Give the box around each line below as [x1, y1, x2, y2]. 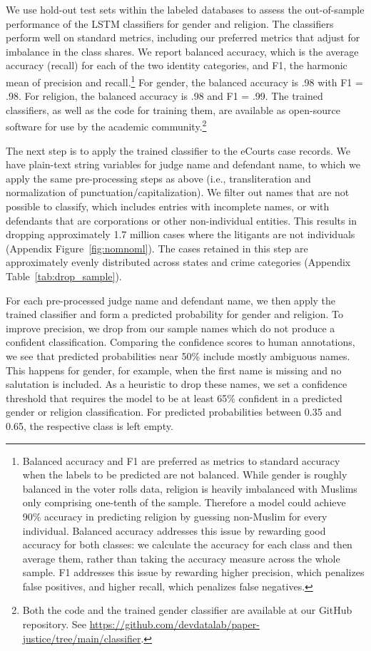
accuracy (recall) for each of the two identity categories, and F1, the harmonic [6, 58, 347, 73]
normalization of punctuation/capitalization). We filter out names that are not [6, 185, 350, 200]
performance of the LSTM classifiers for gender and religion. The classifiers [6, 16, 334, 31]
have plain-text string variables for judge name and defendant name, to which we [6, 157, 360, 172]
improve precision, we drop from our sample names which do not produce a [6, 320, 335, 335]
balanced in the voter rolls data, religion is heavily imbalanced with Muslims [22, 481, 357, 496]
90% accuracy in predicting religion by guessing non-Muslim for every [22, 508, 327, 523]
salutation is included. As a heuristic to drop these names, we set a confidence [6, 376, 347, 391]
